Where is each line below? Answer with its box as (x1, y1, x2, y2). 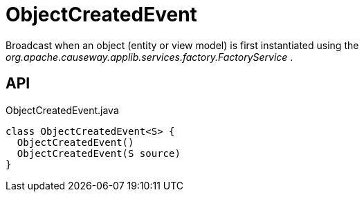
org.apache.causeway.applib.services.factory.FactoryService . (6, 50, 293, 63)
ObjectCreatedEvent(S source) (17, 147, 181, 159)
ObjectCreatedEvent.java (6, 104, 119, 116)
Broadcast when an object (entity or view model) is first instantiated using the (6, 39, 359, 51)
